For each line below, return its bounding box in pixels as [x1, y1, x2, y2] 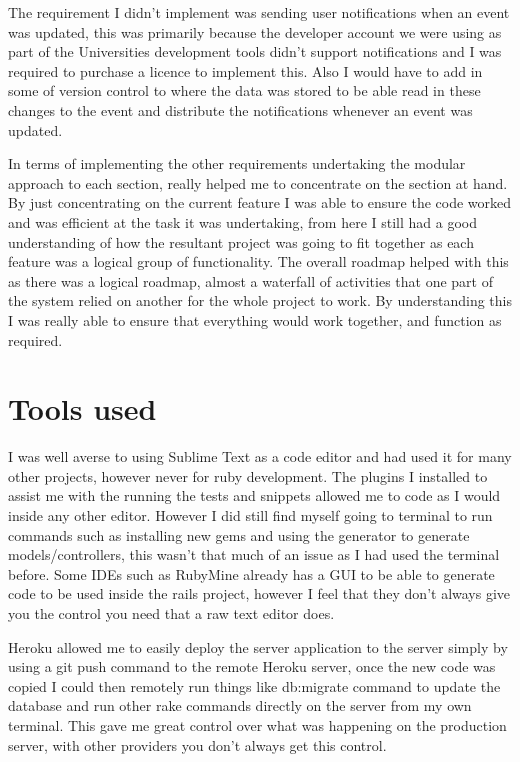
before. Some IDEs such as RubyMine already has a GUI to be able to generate [8, 563, 495, 584]
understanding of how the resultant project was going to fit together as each [8, 231, 474, 252]
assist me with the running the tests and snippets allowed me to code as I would [8, 485, 501, 506]
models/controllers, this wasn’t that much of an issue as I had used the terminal [8, 544, 500, 565]
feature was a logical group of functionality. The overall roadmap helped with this [8, 251, 509, 272]
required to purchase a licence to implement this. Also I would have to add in [8, 60, 483, 81]
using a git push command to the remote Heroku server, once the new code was [8, 656, 496, 677]
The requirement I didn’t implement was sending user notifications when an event [8, 2, 510, 22]
